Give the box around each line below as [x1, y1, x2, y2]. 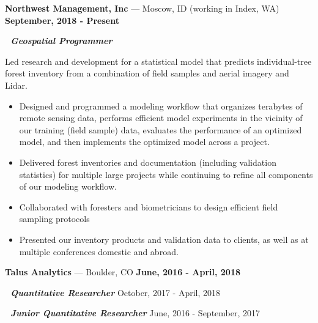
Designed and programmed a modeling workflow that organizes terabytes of [19, 99, 303, 112]
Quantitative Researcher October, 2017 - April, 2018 [10, 286, 220, 299]
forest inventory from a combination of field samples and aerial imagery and [5, 67, 289, 80]
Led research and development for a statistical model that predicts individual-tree [5, 54, 312, 67]
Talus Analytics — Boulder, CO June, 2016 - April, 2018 [5, 265, 240, 278]
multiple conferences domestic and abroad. [19, 245, 179, 258]
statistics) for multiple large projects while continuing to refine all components [19, 168, 313, 180]
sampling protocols [19, 212, 90, 225]
